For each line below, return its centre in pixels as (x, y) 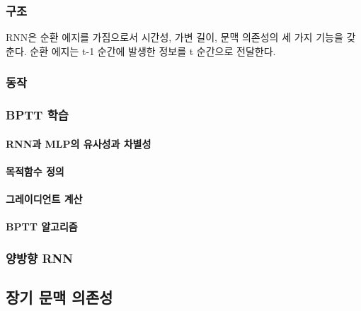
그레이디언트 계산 (44, 199)
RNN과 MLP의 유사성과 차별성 (79, 143)
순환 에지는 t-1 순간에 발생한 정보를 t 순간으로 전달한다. (153, 51)
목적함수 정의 (35, 171)
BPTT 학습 (37, 115)
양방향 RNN (39, 258)
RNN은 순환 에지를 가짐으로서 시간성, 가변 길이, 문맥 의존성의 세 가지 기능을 (174, 37)
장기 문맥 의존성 (59, 297)
